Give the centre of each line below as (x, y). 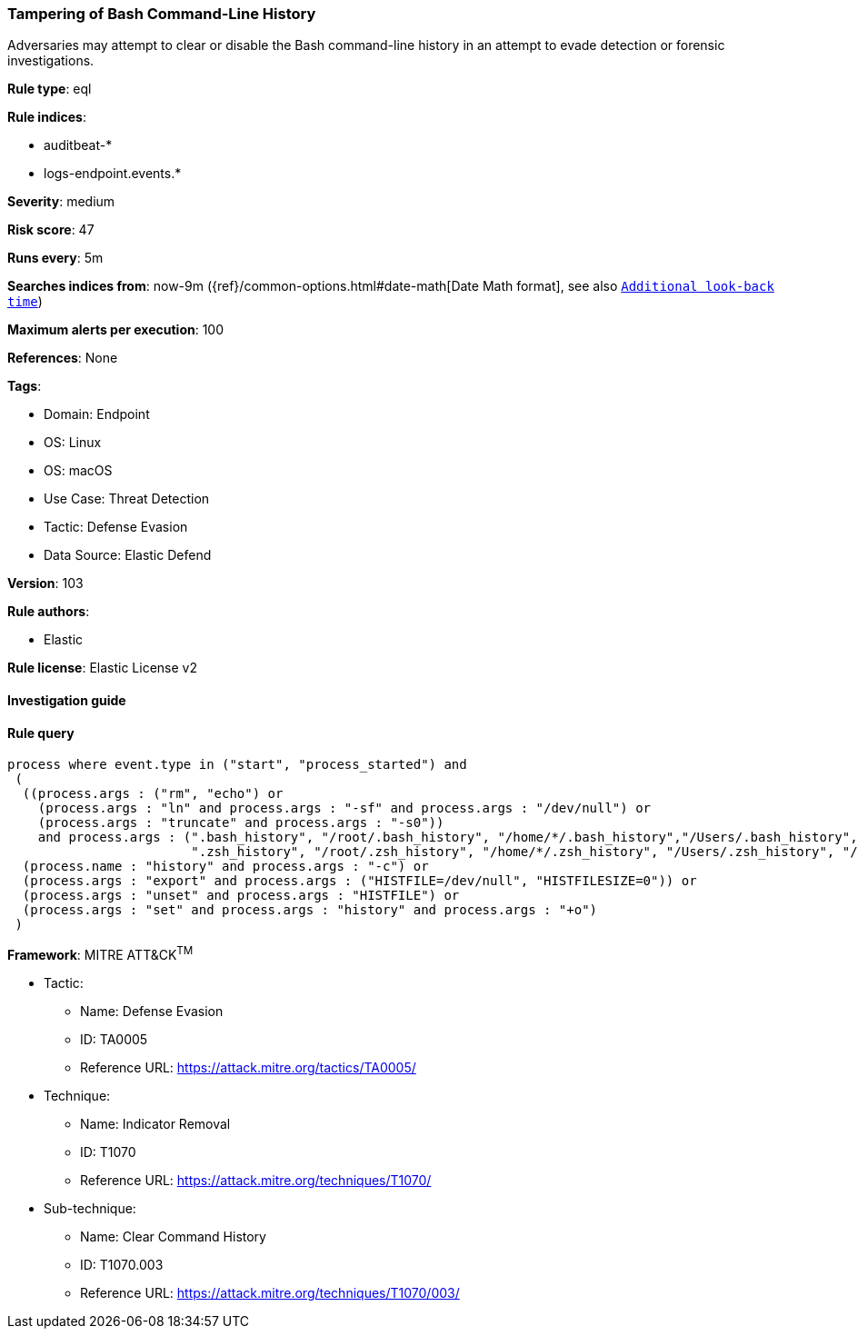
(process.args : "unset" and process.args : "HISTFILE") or (241, 896)
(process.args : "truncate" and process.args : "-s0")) (241, 823)
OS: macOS (78, 471)
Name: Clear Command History (173, 1236)
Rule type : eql (50, 89)
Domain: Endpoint (97, 414)
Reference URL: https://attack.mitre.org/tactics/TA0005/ (248, 1067)
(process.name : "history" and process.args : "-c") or (225, 867)
